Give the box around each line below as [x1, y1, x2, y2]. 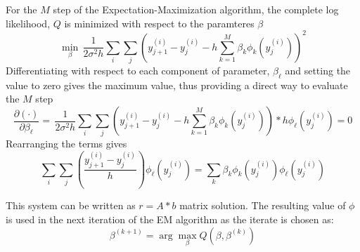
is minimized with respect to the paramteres [64, 15, 255, 30]
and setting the [285, 63, 351, 78]
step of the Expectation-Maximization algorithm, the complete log [53, 2, 339, 16]
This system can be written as [6, 198, 136, 213]
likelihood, [6, 15, 51, 30]
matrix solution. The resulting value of [179, 198, 346, 213]
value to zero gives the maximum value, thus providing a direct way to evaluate [6, 77, 348, 92]
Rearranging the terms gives [6, 136, 127, 151]
